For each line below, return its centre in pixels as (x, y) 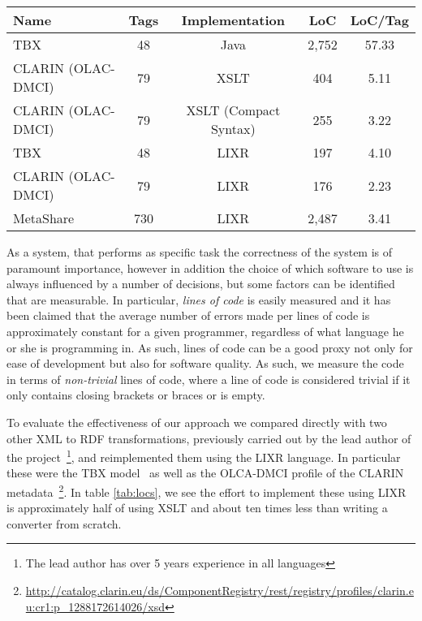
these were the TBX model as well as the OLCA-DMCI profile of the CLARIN (205, 473)
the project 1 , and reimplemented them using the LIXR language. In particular (204, 456)
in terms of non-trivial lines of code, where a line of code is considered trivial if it (209, 379)
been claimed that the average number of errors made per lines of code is (188, 315)
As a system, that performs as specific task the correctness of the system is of (200, 252)
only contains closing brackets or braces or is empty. (136, 395)
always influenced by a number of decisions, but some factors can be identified (201, 284)
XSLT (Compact (233, 110)
